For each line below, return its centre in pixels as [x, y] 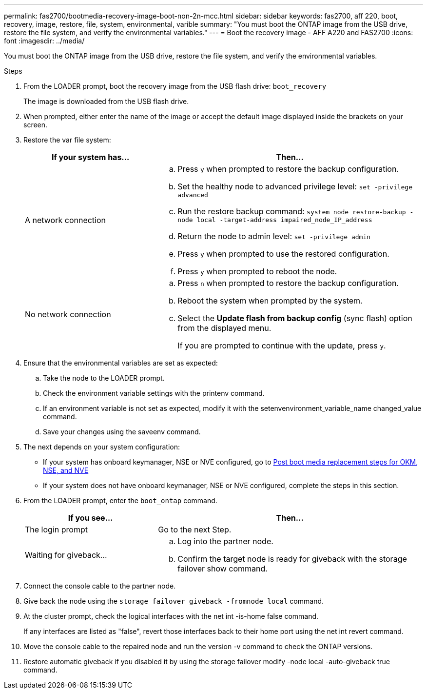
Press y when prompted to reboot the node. [257, 271]
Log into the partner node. [225, 541]
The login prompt [56, 530]
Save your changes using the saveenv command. [122, 432]
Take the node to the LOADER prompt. [104, 378]
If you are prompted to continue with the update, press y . [282, 346]
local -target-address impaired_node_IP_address [284, 220]
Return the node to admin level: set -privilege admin [274, 236]
